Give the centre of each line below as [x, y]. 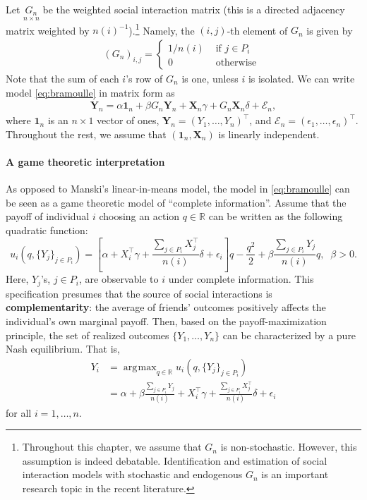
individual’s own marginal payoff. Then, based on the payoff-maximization [166, 321]
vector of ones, [128, 120]
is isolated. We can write [301, 78]
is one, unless [210, 78]
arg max [140, 367]
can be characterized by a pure [289, 335]
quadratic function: [47, 230]
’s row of [144, 78]
